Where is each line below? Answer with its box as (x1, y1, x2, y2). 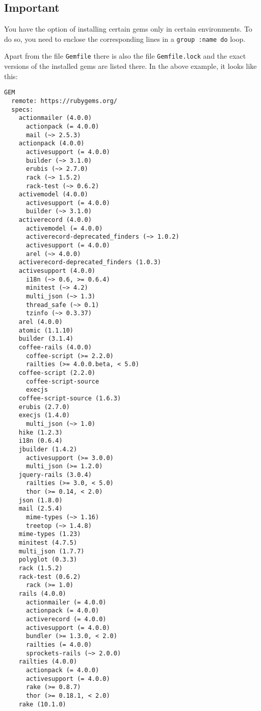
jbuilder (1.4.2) (18, 445, 77, 453)
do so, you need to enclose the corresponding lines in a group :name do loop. (4, 33, 246, 44)
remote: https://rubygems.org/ (11, 97, 117, 105)
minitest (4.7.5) (18, 539, 77, 547)
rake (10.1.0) (18, 700, 66, 708)
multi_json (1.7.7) (18, 547, 85, 555)
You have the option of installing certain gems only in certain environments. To (4, 23, 252, 34)
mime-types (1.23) (18, 530, 81, 538)
